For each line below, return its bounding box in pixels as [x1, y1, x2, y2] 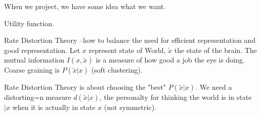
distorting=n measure [4, 92, 71, 102]
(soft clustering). [91, 65, 143, 75]
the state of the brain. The [174, 44, 257, 55]
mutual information [4, 54, 65, 65]
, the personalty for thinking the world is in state [99, 92, 252, 102]
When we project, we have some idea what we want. [4, 1, 166, 11]
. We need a [195, 82, 232, 92]
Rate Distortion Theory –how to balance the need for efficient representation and [4, 35, 255, 45]
